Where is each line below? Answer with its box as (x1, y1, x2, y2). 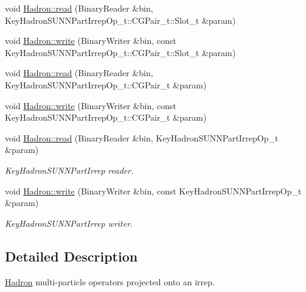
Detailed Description (5, 246, 138, 265)
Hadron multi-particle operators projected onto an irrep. (5, 275, 215, 288)
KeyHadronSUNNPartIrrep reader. (5, 163, 134, 176)
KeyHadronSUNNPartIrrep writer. (5, 216, 133, 229)
